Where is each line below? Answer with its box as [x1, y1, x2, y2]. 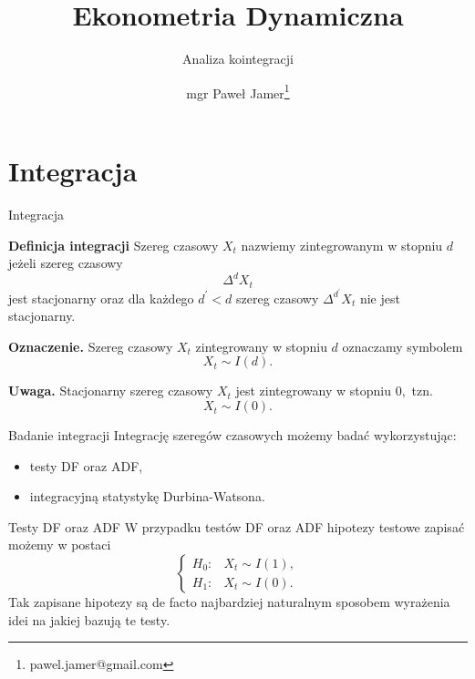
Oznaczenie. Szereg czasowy [8, 336, 173, 355]
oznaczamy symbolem [342, 336, 463, 355]
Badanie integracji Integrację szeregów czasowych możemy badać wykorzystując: [8, 426, 457, 445]
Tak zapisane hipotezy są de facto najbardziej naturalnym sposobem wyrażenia [8, 592, 450, 612]
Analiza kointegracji [182, 49, 294, 68]
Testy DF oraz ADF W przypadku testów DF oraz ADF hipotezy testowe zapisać [8, 517, 465, 536]
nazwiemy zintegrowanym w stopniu [241, 235, 443, 254]
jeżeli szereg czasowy [8, 253, 123, 273]
